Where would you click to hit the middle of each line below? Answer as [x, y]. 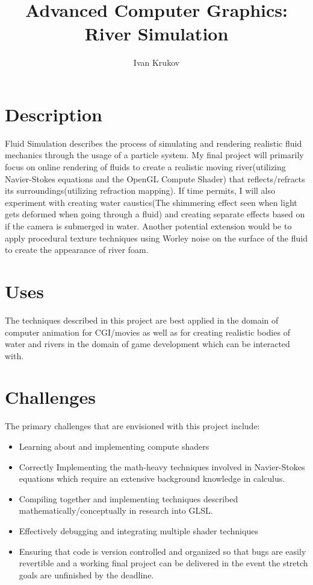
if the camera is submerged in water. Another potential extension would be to [148, 226]
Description [54, 114]
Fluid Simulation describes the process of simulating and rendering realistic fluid [153, 143]
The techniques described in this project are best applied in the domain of [142, 320]
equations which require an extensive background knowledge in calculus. [152, 478]
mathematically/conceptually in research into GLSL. [116, 510]
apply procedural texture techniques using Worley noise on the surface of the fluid [156, 238]
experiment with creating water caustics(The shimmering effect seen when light [151, 202]
